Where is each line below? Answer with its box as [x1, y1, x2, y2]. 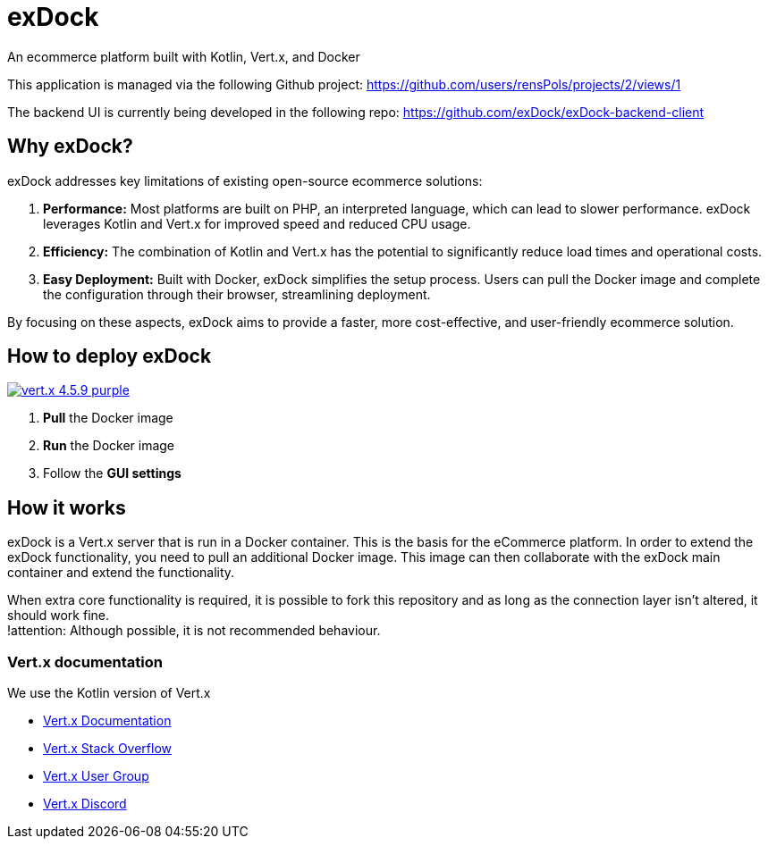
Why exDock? [7, 135, 133, 158]
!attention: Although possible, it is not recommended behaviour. [7, 623, 381, 639]
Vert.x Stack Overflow [43, 741, 173, 757]
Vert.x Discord [43, 796, 127, 812]
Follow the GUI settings [43, 465, 181, 482]
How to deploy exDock [7, 345, 212, 368]
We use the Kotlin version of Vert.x [7, 685, 211, 701]
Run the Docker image [43, 438, 175, 454]
